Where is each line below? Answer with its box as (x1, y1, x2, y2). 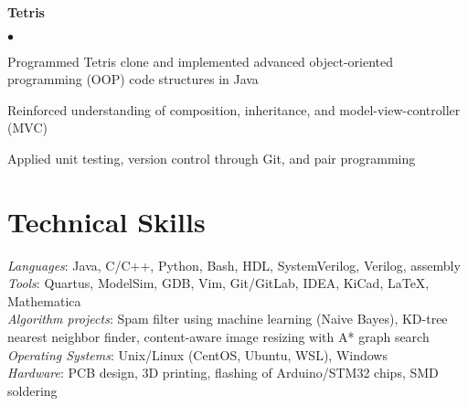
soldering (7, 380, 58, 400)
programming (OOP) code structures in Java (7, 69, 259, 89)
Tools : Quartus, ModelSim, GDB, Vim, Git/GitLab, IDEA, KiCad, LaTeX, (7, 273, 430, 293)
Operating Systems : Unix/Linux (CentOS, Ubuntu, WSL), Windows (7, 345, 388, 364)
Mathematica (7, 291, 81, 310)
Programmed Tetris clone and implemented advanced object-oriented (7, 51, 393, 70)
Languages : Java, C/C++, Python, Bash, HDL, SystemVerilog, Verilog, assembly (7, 255, 461, 274)
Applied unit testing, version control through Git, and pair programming (7, 148, 416, 167)
